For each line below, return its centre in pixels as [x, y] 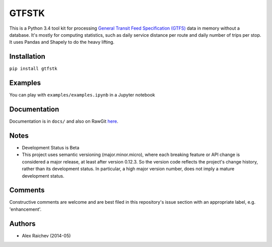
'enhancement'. [25, 209]
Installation [27, 57]
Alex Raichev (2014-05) [46, 235]
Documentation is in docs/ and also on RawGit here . [64, 121]
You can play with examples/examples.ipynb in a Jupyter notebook [82, 95]
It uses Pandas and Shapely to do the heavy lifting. [62, 42]
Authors [22, 224]
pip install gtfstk [33, 69]
